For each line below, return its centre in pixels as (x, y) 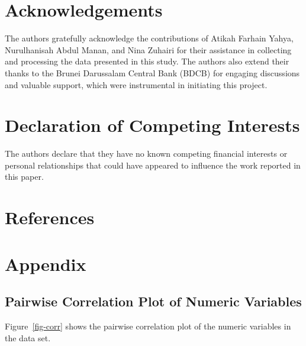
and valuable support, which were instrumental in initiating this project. (136, 84)
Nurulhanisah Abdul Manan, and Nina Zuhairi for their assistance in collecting (148, 49)
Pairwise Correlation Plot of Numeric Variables (153, 301)
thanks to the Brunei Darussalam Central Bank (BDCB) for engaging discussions (152, 72)
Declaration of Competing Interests (152, 125)
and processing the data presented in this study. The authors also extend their (147, 61)
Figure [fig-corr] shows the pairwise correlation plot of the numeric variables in (148, 326)
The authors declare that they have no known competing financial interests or (146, 153)
